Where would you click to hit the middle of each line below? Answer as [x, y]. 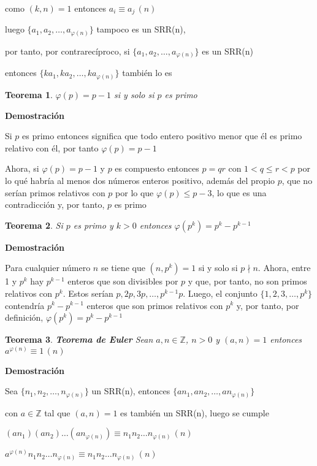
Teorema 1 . [29, 94]
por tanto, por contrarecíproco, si [67, 51]
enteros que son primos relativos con [155, 305]
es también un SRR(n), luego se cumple [195, 412]
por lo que [135, 192]
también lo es [147, 73]
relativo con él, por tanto [52, 147]
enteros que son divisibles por [123, 281]
